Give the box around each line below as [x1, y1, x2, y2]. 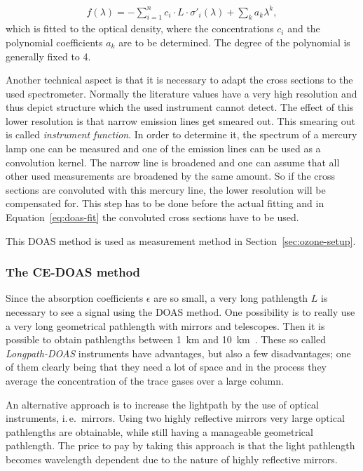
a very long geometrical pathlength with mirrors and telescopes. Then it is [6, 318, 325, 333]
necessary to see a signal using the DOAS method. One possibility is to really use [6, 305, 355, 319]
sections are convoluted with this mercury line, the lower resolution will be [6, 182, 326, 197]
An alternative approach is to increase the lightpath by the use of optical [6, 397, 319, 411]
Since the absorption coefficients [6, 291, 144, 305]
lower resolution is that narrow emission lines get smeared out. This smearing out [6, 113, 355, 128]
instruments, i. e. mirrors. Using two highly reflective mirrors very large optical [6, 411, 345, 425]
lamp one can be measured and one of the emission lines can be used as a [6, 141, 321, 156]
